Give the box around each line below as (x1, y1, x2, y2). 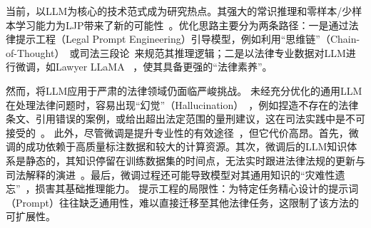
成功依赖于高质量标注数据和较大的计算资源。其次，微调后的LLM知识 (25, 139, 347, 154)
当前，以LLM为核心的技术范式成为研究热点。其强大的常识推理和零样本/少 (6, 4, 352, 18)
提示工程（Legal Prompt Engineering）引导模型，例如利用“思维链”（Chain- (15, 31, 360, 46)
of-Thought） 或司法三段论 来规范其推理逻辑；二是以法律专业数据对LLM (6, 45, 346, 60)
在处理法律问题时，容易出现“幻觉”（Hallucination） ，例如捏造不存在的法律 (6, 97, 359, 112)
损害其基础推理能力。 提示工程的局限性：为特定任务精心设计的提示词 (35, 181, 359, 196)
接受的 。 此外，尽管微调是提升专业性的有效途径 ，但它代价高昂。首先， (6, 125, 349, 140)
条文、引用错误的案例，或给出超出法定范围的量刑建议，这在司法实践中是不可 (6, 111, 365, 126)
